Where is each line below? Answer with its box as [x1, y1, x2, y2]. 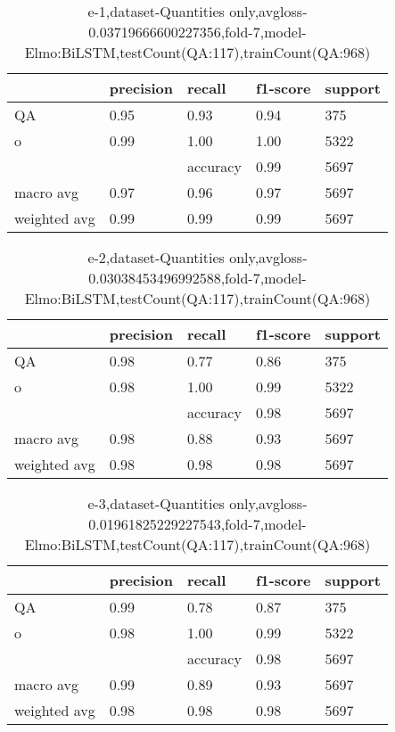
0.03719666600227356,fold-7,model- [88, 21, 307, 42]
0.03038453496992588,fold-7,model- [88, 267, 307, 288]
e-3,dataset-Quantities [87, 493, 225, 514]
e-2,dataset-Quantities [87, 247, 225, 267]
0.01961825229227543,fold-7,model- [88, 514, 307, 534]
